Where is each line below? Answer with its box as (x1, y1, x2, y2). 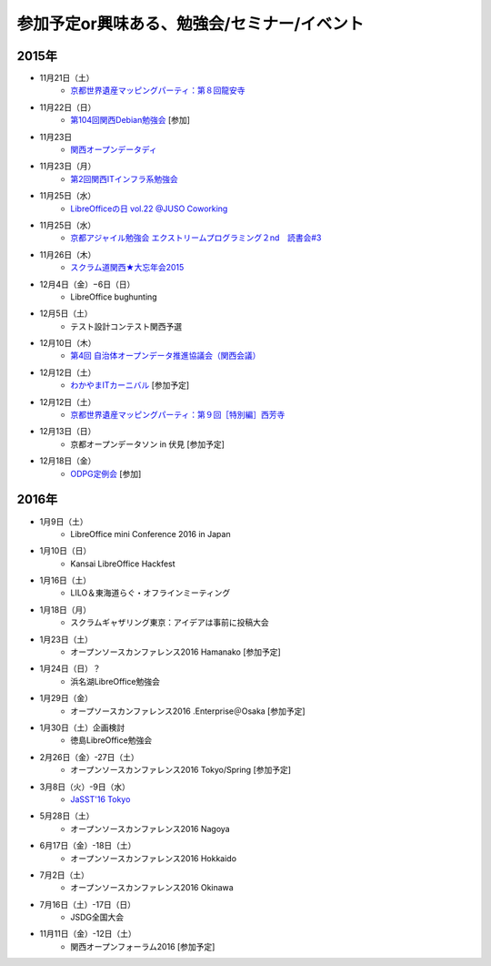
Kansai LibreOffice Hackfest (70, 558, 176, 569)
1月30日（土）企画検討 (39, 722, 125, 733)
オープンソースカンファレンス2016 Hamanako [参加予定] (70, 646, 281, 657)
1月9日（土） (39, 515, 88, 527)
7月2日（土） (39, 869, 90, 880)
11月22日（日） (39, 101, 96, 113)
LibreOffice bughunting (70, 291, 158, 302)
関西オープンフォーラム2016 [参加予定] (70, 941, 215, 951)
